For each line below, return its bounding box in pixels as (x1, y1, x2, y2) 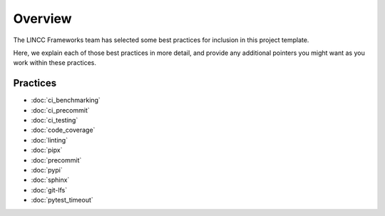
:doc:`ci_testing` (31, 116, 78, 125)
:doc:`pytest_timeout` (31, 196, 94, 205)
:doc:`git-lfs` (31, 185, 68, 194)
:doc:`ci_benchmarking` (31, 96, 101, 105)
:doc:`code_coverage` (31, 125, 96, 135)
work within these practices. (13, 58, 96, 67)
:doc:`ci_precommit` (31, 106, 90, 114)
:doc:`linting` (31, 135, 68, 144)
